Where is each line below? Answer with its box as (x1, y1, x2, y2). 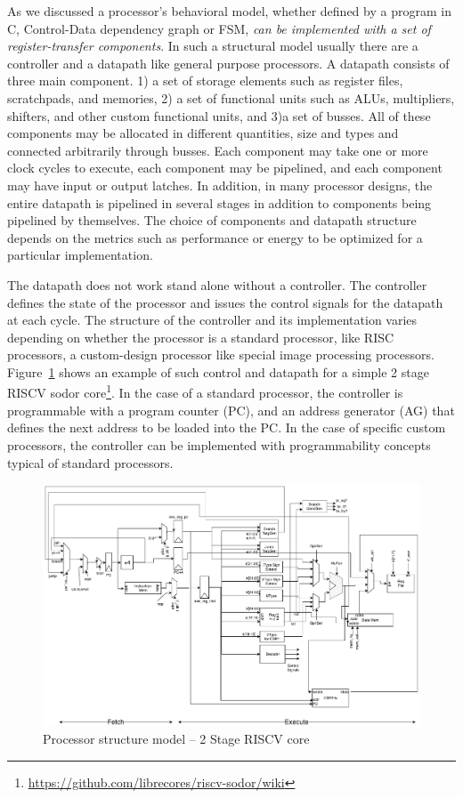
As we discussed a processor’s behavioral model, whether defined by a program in (7, 2, 451, 20)
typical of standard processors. (7, 453, 174, 472)
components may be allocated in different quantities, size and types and (7, 124, 399, 142)
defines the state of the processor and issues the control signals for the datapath (7, 293, 443, 311)
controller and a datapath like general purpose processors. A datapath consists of (7, 53, 450, 72)
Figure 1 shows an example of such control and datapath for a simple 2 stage (7, 362, 429, 381)
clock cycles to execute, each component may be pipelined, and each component (7, 158, 443, 177)
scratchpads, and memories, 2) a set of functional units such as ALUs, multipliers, (7, 88, 455, 107)
